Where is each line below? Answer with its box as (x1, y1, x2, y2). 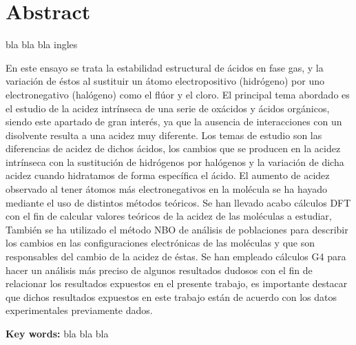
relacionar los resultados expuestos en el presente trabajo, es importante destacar (6, 276, 348, 291)
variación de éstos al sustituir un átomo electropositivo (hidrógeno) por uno (6, 74, 324, 88)
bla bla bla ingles (6, 37, 78, 52)
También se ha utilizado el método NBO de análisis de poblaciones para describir (6, 222, 348, 236)
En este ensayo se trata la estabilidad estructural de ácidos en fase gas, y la (6, 60, 324, 74)
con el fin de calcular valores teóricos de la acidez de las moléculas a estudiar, (6, 209, 332, 223)
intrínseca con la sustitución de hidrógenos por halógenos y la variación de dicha (6, 154, 344, 169)
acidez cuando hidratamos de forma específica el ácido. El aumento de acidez (6, 168, 330, 182)
